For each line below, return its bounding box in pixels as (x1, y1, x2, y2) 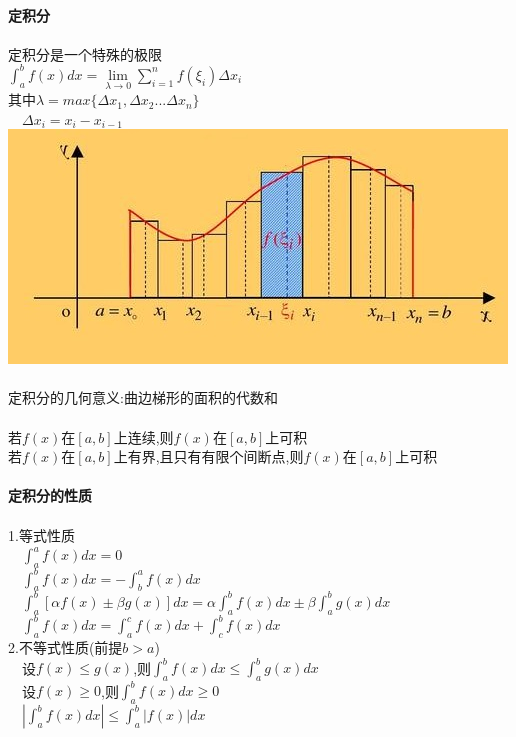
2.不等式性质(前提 (8, 636, 123, 657)
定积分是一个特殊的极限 (8, 43, 162, 64)
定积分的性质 (8, 485, 92, 506)
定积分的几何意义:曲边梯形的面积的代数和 (8, 387, 278, 408)
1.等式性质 (8, 524, 75, 545)
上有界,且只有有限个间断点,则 (113, 446, 304, 467)
